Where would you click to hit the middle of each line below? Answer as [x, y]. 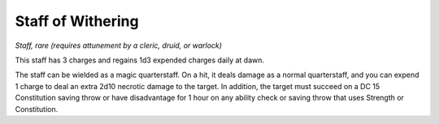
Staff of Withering [77, 21]
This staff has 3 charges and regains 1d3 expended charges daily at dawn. [139, 60]
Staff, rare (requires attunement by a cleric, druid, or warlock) [119, 45]
